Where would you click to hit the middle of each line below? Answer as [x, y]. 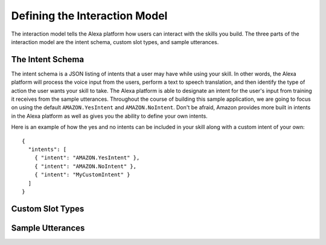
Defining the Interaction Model [89, 16]
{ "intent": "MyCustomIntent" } [82, 175]
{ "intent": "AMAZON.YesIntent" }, [87, 158]
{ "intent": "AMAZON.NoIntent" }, [85, 166]
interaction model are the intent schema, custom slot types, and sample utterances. [115, 42]
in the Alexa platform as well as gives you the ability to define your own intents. [109, 116]
